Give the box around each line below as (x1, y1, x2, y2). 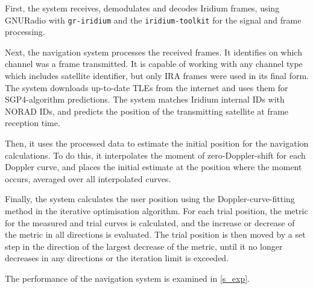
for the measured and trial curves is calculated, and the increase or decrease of (5, 216, 295, 229)
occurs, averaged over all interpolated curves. (5, 172, 171, 185)
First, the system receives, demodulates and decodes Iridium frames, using (5, 2, 280, 14)
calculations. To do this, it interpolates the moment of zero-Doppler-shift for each (5, 148, 306, 161)
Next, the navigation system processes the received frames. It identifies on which (5, 45, 302, 58)
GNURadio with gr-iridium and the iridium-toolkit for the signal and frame (5, 13, 302, 26)
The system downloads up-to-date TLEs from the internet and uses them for (5, 81, 288, 94)
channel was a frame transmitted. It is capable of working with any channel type (5, 57, 303, 70)
